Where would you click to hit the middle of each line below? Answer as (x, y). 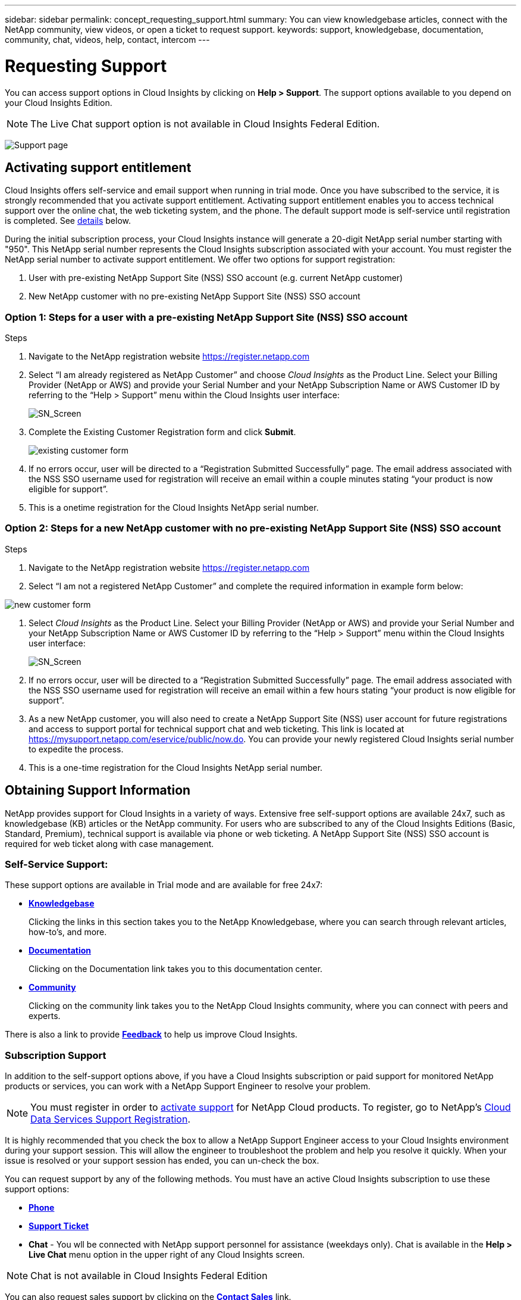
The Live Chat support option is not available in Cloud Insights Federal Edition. (205, 124)
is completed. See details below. (68, 221)
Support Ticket (59, 1226)
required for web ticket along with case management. (109, 843)
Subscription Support (56, 1055)
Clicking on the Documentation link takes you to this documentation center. (176, 969)
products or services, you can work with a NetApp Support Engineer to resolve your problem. (188, 1086)
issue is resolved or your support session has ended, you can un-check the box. (162, 1161)
